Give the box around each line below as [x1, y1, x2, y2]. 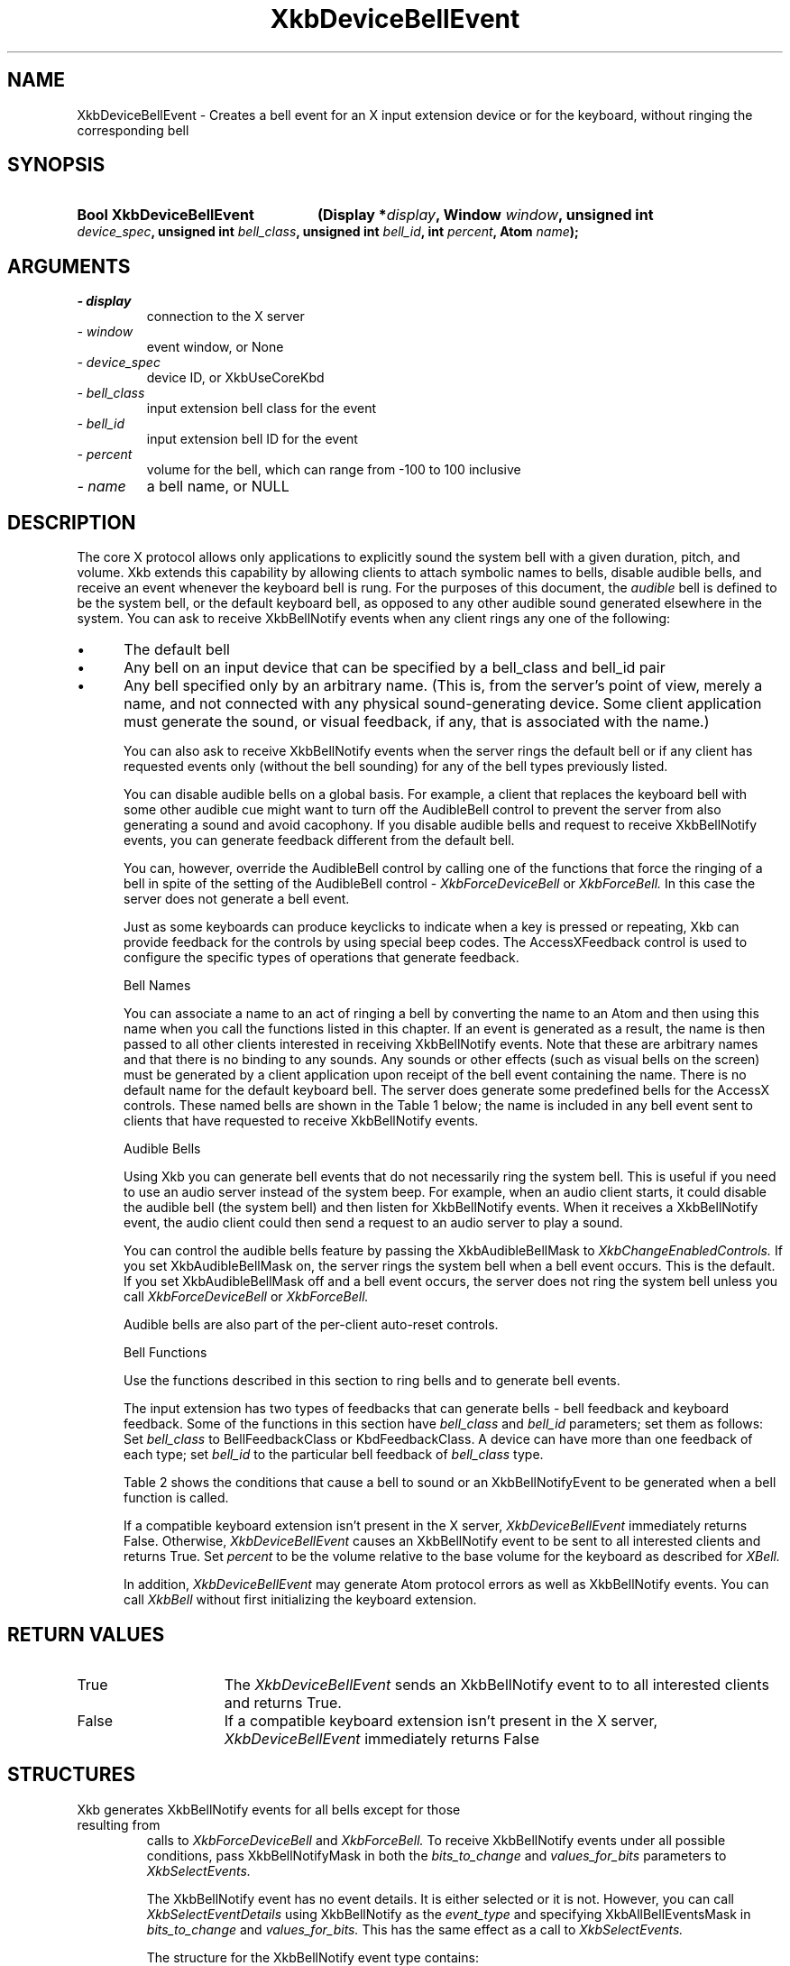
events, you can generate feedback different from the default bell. [124, 832, 515, 849]
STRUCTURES [7, 1763, 135, 1787]
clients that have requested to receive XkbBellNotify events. [124, 1113, 479, 1129]
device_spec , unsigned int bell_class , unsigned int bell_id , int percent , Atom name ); [77, 224, 579, 240]
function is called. [124, 1490, 229, 1506]
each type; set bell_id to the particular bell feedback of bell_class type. [124, 1447, 544, 1463]
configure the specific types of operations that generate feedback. [124, 950, 519, 966]
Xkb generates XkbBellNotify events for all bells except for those [77, 1801, 461, 1817]
